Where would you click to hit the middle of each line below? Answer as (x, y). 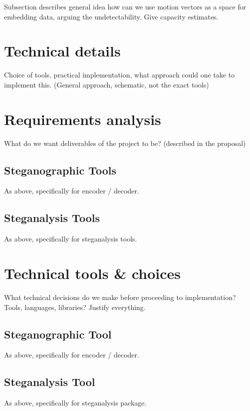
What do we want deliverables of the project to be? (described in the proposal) (125, 143)
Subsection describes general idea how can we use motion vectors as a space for (125, 6)
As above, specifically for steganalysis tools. (71, 239)
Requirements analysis (83, 119)
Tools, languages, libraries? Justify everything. (75, 307)
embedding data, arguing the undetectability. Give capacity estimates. (111, 16)
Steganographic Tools (60, 170)
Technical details (62, 51)
